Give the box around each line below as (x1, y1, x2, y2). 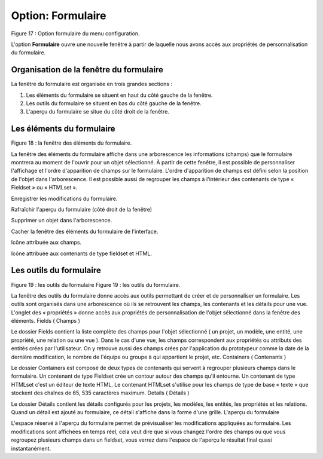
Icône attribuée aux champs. (11, 239, 82, 246)
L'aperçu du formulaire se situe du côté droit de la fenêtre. (26, 108, 170, 115)
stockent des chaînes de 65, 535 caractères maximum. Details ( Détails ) (11, 389, 190, 397)
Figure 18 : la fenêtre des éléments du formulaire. (11, 139, 132, 146)
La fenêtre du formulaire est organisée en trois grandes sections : (11, 81, 173, 88)
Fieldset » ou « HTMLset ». (11, 184, 78, 191)
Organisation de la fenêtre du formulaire (11, 65, 164, 75)
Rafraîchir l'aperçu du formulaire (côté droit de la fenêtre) (11, 206, 153, 213)
